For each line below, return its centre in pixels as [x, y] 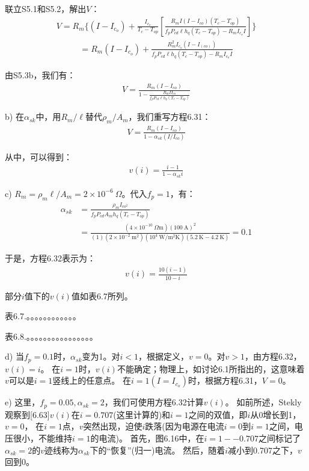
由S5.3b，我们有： [40, 75]
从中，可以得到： [38, 156]
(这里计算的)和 [142, 414]
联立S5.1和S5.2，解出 [46, 8]
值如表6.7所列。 [102, 295]
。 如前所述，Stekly [263, 402]
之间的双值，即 [218, 414]
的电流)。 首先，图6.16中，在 [147, 438]
